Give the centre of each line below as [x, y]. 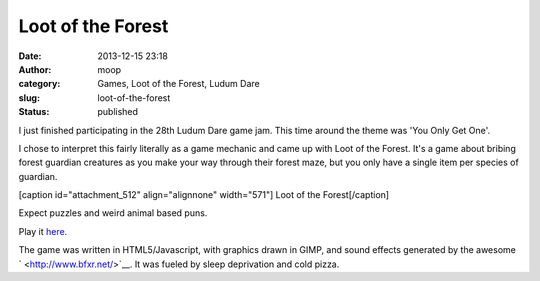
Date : [30, 56]
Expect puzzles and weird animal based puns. [113, 213]
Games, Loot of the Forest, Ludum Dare [178, 84]
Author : [35, 69]
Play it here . [43, 231]
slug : [29, 97]
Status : [34, 112]
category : [39, 84]
